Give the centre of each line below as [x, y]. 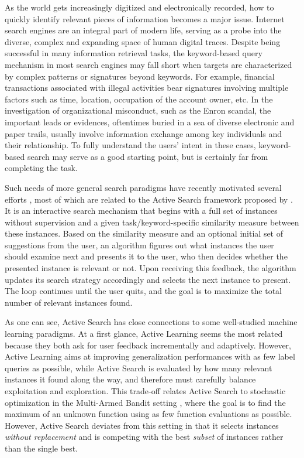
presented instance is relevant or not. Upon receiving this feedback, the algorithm [151, 268]
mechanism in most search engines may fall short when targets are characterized [148, 64]
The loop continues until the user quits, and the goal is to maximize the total [143, 291]
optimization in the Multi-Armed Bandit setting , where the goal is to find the [145, 402]
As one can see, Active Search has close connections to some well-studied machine [151, 322]
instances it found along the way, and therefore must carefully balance [130, 379]
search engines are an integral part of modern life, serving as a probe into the [143, 30]
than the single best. [41, 448]
